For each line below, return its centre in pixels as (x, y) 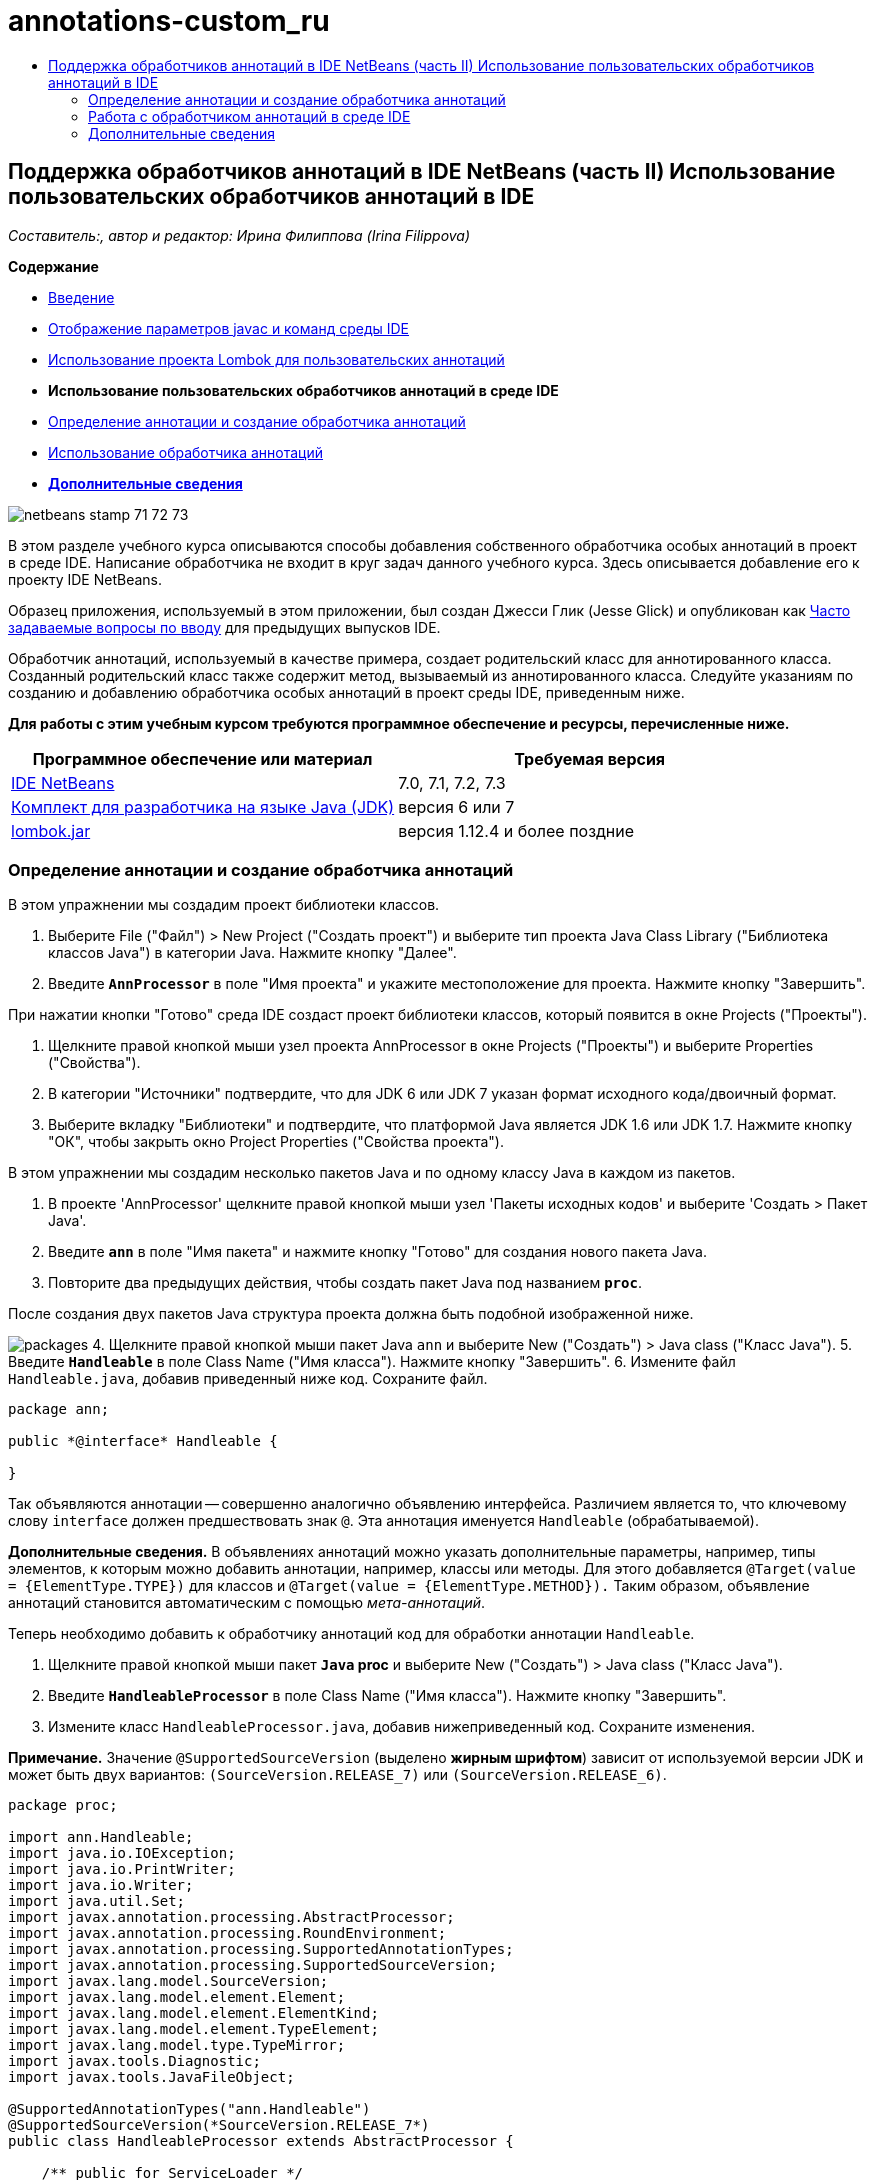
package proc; (63, 1805)
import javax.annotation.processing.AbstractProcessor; (231, 1917)
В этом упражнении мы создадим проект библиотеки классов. (224, 905)
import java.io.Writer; (101, 1885)
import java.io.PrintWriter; (122, 1869)
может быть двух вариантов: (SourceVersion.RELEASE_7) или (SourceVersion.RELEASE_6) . (337, 1775)
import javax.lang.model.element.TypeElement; (193, 2029)
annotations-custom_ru (169, 21)
